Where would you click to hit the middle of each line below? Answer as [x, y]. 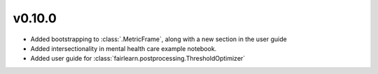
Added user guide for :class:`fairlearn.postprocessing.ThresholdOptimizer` [138, 59]
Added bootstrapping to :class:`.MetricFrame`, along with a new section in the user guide [159, 39]
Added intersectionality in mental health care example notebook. [124, 48]
